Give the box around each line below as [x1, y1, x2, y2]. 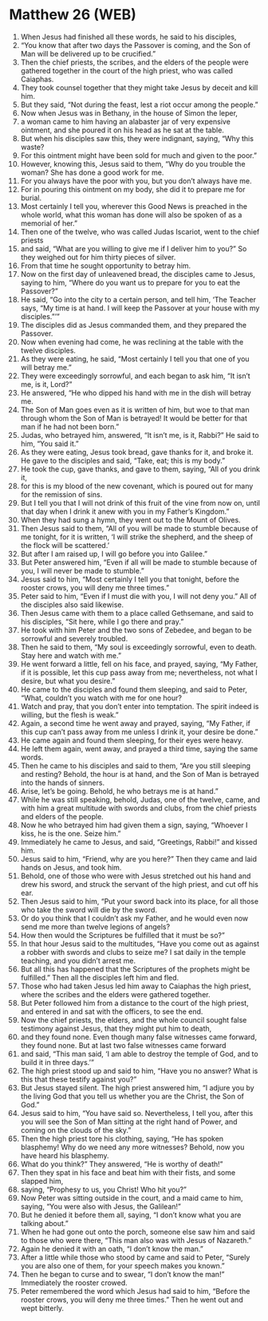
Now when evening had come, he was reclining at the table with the [20, 337, 244, 346]
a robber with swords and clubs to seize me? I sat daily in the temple [20, 947, 246, 956]
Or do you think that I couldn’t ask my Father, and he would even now [20, 913, 249, 923]
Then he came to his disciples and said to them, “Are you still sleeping [20, 760, 250, 771]
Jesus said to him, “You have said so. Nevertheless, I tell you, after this [20, 1108, 254, 1118]
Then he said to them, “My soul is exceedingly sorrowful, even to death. [20, 642, 258, 652]
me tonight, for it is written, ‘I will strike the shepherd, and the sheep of [20, 532, 254, 542]
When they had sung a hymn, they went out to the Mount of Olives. [20, 515, 242, 524]
